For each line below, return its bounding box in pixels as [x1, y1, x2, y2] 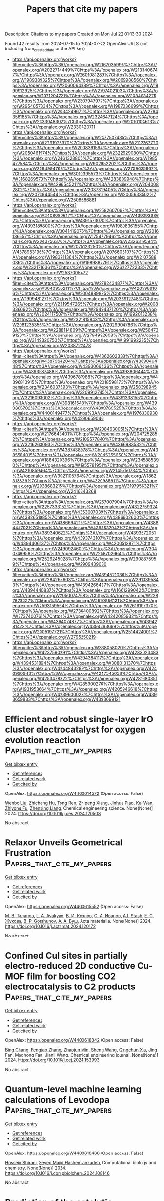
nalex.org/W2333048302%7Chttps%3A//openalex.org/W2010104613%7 [12, 119, 159, 124]
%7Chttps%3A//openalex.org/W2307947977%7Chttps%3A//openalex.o [12, 98, 158, 104]
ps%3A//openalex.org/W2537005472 [12, 269, 88, 275]
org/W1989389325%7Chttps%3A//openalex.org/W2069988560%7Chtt [12, 77, 157, 83]
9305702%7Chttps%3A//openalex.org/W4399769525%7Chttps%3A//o [12, 405, 157, 411]
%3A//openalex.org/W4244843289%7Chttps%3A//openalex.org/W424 [12, 665, 157, 671]
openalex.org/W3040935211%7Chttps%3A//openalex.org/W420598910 [12, 285, 157, 291]
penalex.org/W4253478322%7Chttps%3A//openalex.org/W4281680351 [12, 675, 158, 681]
